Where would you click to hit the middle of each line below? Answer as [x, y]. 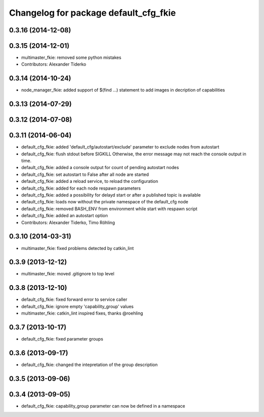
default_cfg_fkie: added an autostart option [65, 216]
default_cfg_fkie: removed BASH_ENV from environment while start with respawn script [109, 209]
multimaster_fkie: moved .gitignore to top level [68, 274]
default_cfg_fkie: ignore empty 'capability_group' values [77, 306]
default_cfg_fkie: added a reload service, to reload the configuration [90, 181]
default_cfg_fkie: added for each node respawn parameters [81, 188]
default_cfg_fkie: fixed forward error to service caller [74, 299]
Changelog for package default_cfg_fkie [92, 13]
